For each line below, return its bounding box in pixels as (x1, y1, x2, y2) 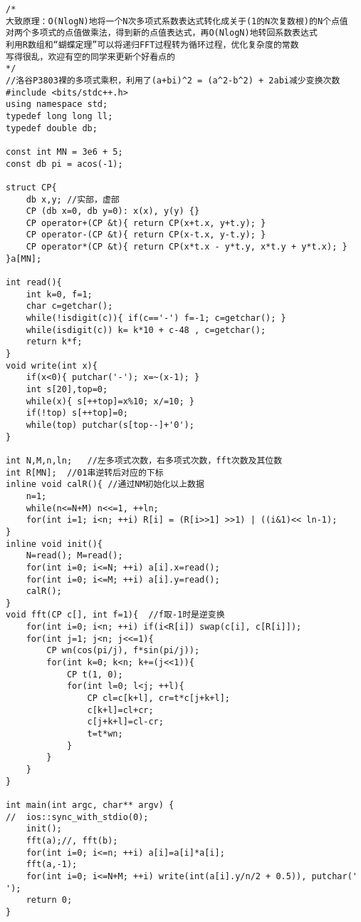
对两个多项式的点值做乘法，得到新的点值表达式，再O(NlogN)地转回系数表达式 (6, 28, 318, 39)
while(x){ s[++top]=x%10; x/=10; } (26, 396, 194, 406)
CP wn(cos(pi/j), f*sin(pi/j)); (46, 645, 200, 656)
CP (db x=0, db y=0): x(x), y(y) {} (26, 206, 200, 217)
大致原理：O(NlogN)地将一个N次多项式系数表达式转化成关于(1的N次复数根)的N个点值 (6, 16, 348, 26)
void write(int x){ (6, 360, 98, 371)
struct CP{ (6, 182, 57, 193)
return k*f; (26, 337, 83, 347)
